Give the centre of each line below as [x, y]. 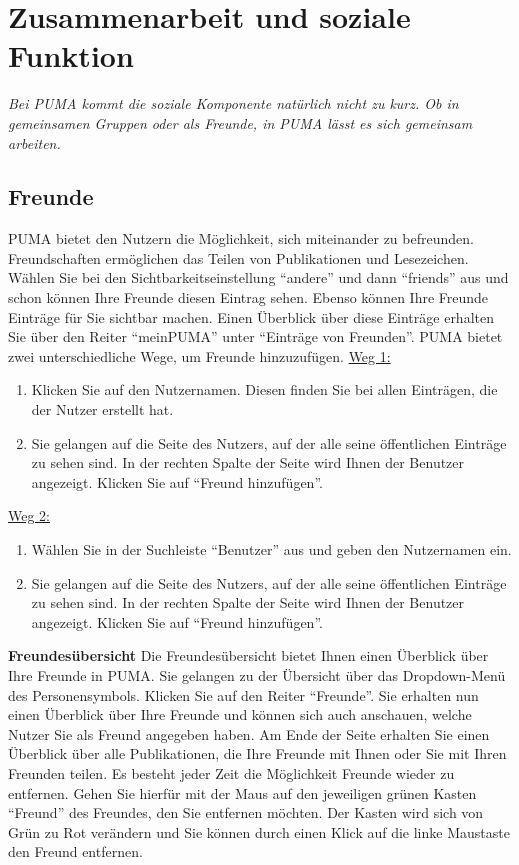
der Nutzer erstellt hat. [102, 409]
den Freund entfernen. [75, 851]
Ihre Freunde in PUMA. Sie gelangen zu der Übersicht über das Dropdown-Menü [257, 674]
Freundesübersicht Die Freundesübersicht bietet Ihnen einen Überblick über [248, 655]
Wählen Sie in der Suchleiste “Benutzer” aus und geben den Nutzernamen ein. [271, 549]
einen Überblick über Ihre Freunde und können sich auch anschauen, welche [240, 714]
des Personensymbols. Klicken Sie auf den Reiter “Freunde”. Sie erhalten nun [243, 694]
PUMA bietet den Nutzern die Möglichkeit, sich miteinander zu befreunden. [241, 238]
